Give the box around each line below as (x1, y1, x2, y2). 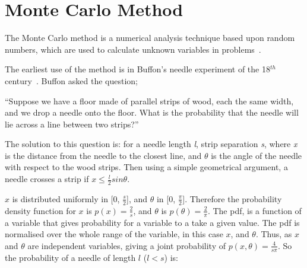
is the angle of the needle (211, 149, 302, 161)
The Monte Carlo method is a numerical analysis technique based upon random (5, 31, 295, 44)
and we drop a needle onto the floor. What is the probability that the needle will (5, 106, 299, 119)
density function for (5, 204, 76, 216)
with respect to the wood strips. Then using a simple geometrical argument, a (5, 161, 288, 173)
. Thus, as (255, 228, 292, 240)
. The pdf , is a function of (207, 204, 302, 216)
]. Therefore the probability (182, 192, 282, 205)
